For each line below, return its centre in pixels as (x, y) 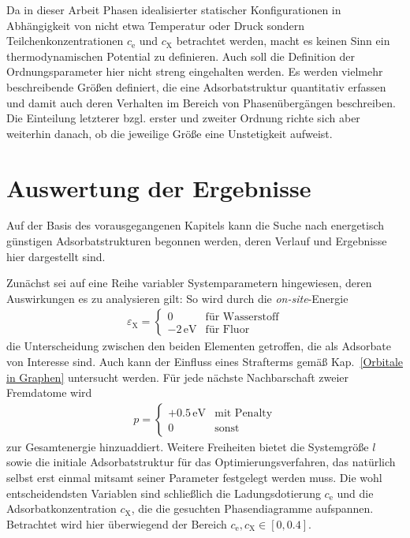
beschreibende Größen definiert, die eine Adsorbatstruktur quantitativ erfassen (196, 86)
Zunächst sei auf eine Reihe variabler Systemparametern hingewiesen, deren (189, 283)
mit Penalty (244, 413)
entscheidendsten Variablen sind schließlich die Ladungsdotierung (164, 493)
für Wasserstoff (242, 317)
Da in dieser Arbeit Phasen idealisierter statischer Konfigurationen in (174, 9)
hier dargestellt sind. (56, 256)
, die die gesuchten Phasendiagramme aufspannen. (252, 508)
